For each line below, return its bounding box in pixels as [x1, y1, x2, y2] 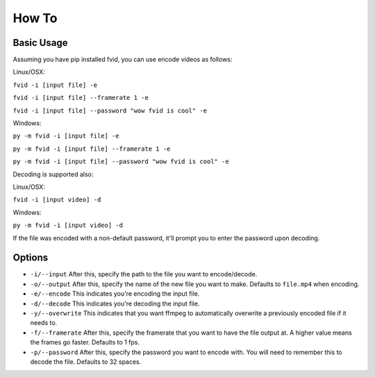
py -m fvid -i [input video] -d [12, 221, 123, 229]
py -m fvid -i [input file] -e [12, 132, 119, 140]
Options [12, 252, 49, 264]
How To [12, 10, 58, 26]
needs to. [30, 319, 58, 327]
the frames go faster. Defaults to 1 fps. [30, 338, 140, 346]
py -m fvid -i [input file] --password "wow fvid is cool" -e [12, 158, 229, 166]
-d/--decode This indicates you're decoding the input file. [30, 299, 200, 308]
